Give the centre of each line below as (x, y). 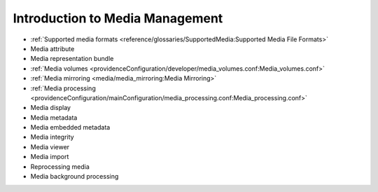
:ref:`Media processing (63, 88)
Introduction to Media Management (118, 18)
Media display (51, 108)
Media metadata (54, 117)
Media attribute (52, 48)
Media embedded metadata (70, 128)
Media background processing (75, 177)
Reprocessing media (60, 166)
